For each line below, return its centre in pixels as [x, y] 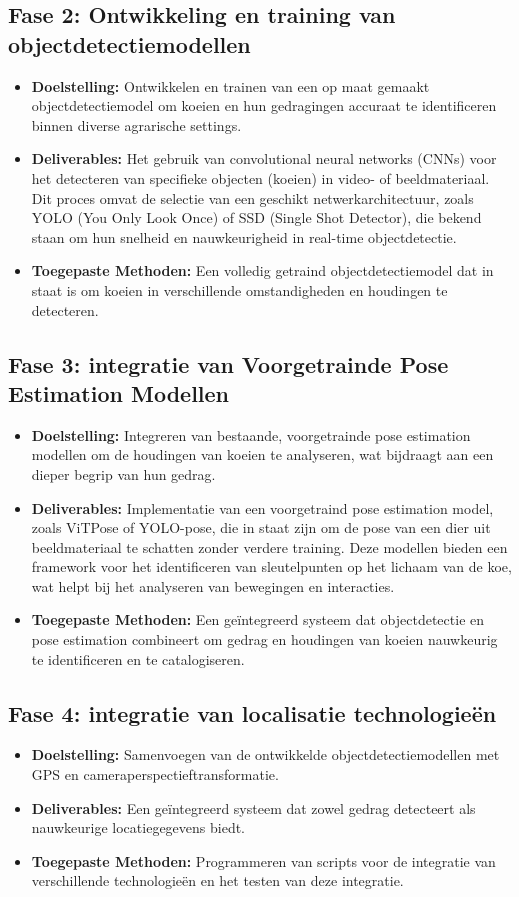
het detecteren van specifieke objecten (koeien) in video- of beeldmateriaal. [260, 177]
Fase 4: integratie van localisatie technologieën [252, 712]
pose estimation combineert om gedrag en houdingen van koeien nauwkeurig [264, 639]
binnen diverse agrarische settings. [136, 124]
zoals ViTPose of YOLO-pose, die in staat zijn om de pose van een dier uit [261, 527]
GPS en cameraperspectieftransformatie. [155, 774]
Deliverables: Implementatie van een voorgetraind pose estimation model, [262, 507]
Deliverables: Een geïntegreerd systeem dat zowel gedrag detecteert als [253, 807]
